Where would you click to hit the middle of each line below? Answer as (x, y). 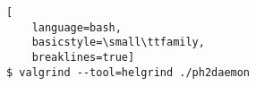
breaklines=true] (83, 57)
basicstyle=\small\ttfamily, (118, 43)
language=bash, (77, 27)
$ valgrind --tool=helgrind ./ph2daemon (128, 72)
